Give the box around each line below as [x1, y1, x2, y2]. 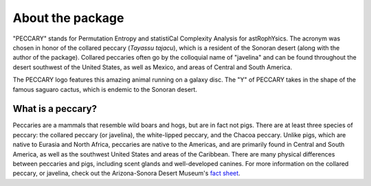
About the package [12, 10, 124, 25]
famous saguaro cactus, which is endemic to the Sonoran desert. [12, 85, 197, 93]
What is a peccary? [12, 103, 98, 115]
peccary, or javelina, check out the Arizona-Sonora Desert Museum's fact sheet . [12, 169, 240, 178]
